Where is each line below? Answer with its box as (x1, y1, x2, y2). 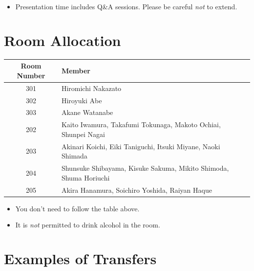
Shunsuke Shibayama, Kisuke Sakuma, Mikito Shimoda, (61, 163, 229, 173)
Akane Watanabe (61, 107, 113, 117)
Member (61, 66, 90, 76)
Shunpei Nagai (61, 129, 106, 139)
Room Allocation (4, 30, 121, 50)
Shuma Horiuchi (61, 172, 110, 182)
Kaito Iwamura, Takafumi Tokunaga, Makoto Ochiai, (61, 119, 221, 130)
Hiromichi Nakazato (61, 83, 122, 93)
